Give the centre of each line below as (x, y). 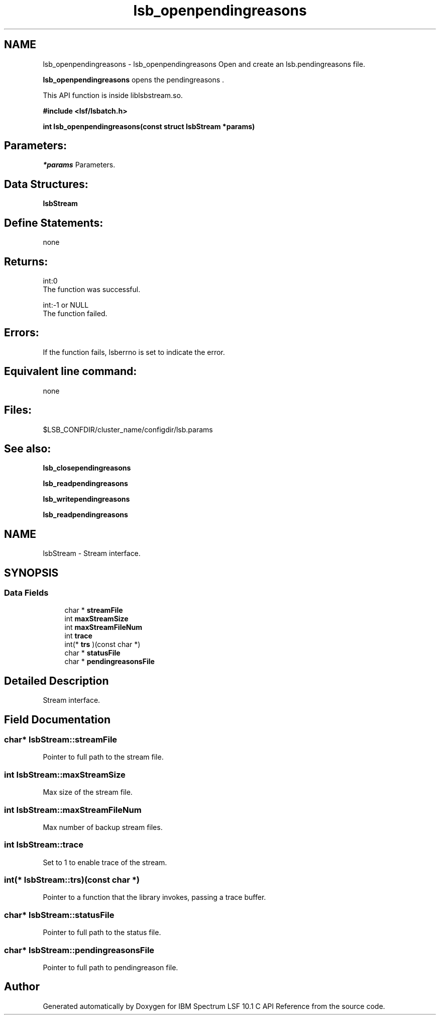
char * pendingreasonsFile (109, 662)
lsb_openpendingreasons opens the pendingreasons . (134, 79)
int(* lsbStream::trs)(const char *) (72, 880)
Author (22, 987)
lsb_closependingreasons (87, 468)
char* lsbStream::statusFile (59, 915)
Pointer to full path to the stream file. (103, 757)
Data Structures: (46, 184)
